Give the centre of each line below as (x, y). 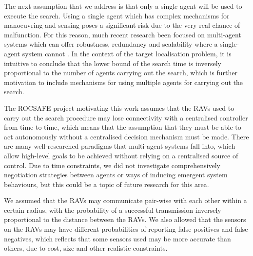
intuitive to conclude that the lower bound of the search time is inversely (113, 63)
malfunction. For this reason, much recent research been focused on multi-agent (123, 34)
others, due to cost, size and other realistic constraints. (86, 248)
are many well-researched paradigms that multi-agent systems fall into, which (120, 146)
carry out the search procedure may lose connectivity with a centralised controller (126, 117)
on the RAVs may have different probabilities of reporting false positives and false (126, 229)
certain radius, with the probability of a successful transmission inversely (113, 210)
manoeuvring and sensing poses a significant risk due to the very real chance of (122, 25)
